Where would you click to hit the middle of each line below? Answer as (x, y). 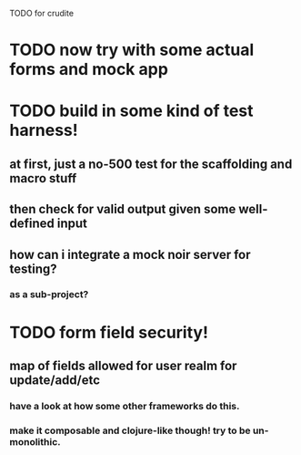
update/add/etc (55, 381)
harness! (44, 130)
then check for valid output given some (123, 209)
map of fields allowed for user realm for (123, 366)
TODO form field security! (109, 332)
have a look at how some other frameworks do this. (125, 406)
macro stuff (43, 178)
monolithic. (35, 441)
